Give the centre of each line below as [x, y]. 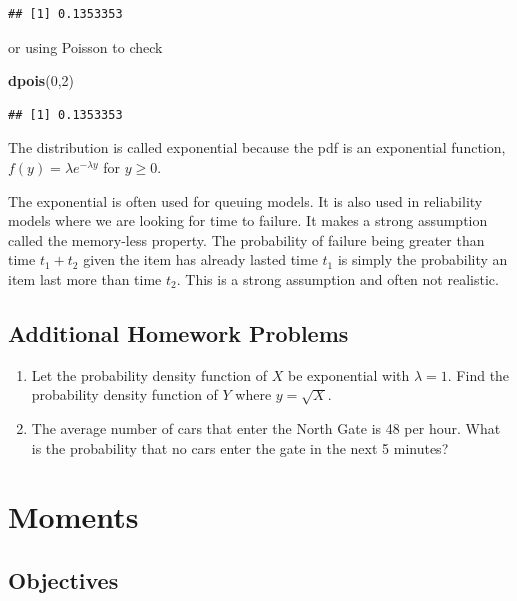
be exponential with [348, 374]
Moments [73, 516]
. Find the [478, 374]
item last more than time [85, 278]
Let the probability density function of [149, 374]
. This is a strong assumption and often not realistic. [337, 278]
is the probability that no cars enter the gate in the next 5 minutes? [240, 447]
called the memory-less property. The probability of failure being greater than [246, 239]
